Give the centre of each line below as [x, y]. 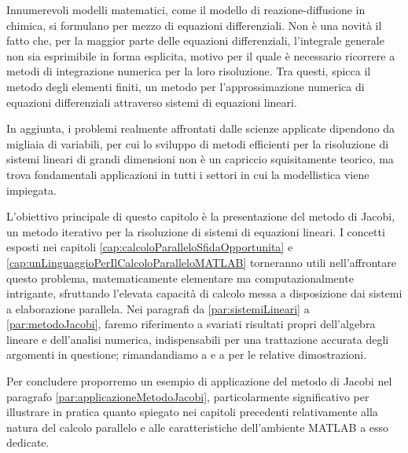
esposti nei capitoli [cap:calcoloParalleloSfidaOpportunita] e [150, 247]
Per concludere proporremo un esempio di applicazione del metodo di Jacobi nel [199, 381]
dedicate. [28, 442]
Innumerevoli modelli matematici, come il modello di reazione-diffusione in [186, 9]
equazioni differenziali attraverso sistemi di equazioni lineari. [152, 102]
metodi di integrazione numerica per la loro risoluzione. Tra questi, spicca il [189, 71]
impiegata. [31, 190]
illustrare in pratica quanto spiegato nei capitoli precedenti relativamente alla [192, 412]
